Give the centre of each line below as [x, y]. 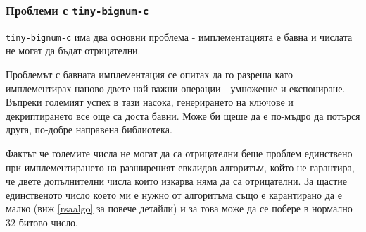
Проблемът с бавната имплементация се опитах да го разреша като [149, 74]
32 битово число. [42, 222]
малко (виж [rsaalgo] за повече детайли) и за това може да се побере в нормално [179, 208]
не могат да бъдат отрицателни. [73, 50]
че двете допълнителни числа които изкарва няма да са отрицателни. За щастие [177, 181]
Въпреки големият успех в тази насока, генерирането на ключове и [150, 102]
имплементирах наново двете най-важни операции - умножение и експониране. [176, 88]
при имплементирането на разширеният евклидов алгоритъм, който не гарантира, [180, 167]
